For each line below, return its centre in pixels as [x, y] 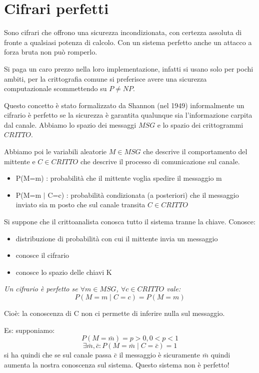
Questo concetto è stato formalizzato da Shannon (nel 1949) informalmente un [124, 105]
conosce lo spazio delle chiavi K [64, 272]
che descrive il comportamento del [195, 151]
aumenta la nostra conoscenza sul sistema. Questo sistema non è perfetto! [117, 364]
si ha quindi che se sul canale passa [58, 355]
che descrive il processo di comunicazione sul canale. [160, 161]
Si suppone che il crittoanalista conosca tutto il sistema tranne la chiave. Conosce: [130, 222]
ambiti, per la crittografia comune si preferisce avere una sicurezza [105, 78]
